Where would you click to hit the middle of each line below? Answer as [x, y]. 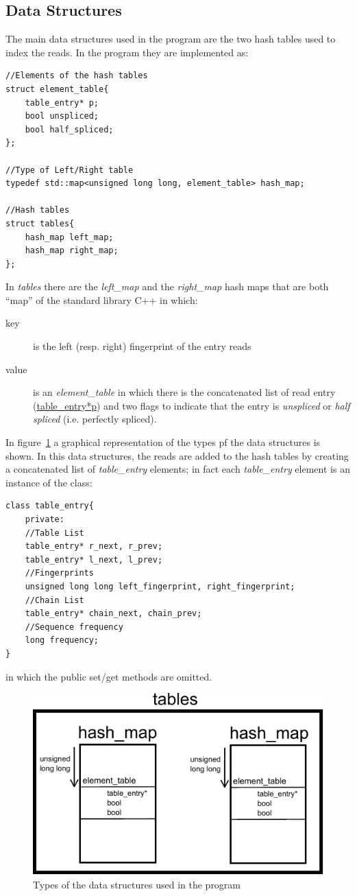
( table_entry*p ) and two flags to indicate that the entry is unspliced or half [192, 405]
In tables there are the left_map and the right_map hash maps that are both [167, 286]
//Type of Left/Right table [70, 170]
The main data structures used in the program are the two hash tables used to [171, 39]
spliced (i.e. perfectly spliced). [95, 419]
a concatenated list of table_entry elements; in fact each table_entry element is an [178, 469]
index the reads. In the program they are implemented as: [127, 52]
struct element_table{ [57, 89]
